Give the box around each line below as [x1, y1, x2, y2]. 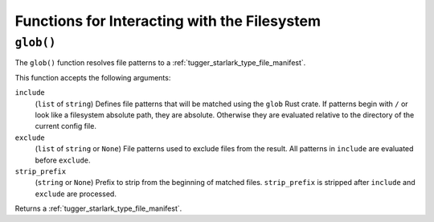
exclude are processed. [35, 189, 117, 199]
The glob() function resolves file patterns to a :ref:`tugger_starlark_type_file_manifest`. [14, 58, 306, 68]
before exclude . [35, 155, 92, 165]
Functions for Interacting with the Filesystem [14, 12, 321, 30]
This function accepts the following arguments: [14, 72, 171, 82]
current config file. [35, 121, 96, 131]
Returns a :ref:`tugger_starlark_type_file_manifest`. [14, 203, 182, 213]
